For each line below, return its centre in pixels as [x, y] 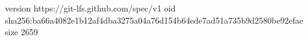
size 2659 [22, 32]
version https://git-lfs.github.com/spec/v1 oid [90, 8]
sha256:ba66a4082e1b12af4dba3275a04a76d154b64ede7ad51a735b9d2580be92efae [154, 20]
